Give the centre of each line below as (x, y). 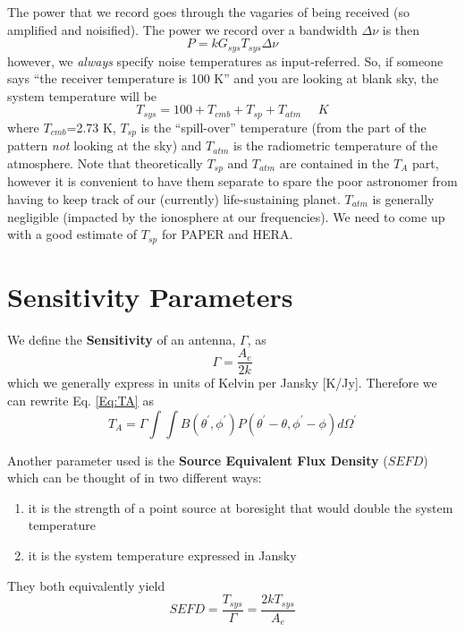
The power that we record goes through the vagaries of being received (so (208, 12)
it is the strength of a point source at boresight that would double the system (241, 507)
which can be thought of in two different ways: (135, 478)
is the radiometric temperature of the (336, 145)
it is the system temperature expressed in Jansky (162, 555)
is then (401, 29)
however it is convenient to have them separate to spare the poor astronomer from (232, 181)
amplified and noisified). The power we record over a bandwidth (182, 29)
